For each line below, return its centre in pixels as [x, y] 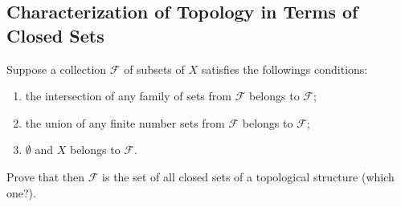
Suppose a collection [57, 69]
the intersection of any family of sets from [128, 96]
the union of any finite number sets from [125, 122]
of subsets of [154, 69]
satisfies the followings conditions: [284, 69]
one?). [21, 192]
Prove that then [46, 176]
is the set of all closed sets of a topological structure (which [248, 176]
